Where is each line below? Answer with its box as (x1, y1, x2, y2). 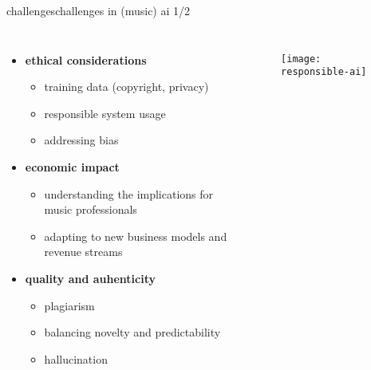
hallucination (44, 350, 108, 367)
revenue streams (44, 243, 123, 260)
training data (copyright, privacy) (44, 78, 209, 95)
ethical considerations (25, 51, 147, 68)
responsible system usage (44, 104, 166, 121)
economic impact (25, 158, 120, 175)
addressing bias (44, 132, 119, 148)
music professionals (44, 201, 137, 218)
